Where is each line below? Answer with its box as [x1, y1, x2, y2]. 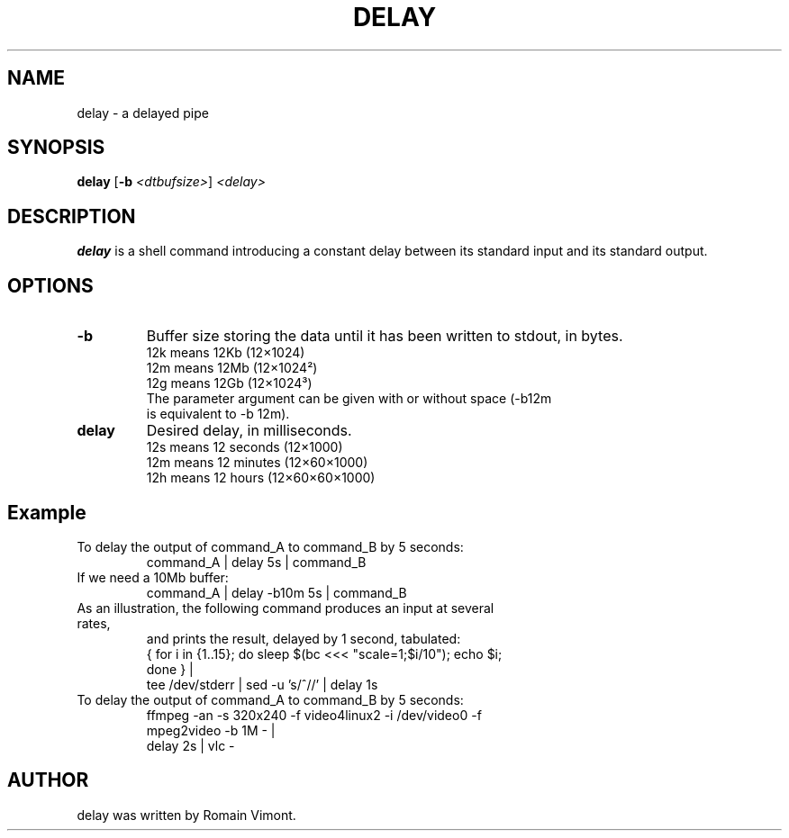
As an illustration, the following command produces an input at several [77, 599, 494, 616]
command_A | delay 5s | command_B [146, 554, 367, 570]
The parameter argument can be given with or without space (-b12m [146, 391, 552, 407]
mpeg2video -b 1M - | [146, 722, 276, 738]
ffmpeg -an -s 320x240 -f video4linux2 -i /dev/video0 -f [146, 707, 482, 723]
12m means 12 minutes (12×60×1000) [146, 455, 368, 471]
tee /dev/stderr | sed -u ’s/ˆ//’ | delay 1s [146, 676, 378, 692]
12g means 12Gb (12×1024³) [146, 375, 313, 392]
